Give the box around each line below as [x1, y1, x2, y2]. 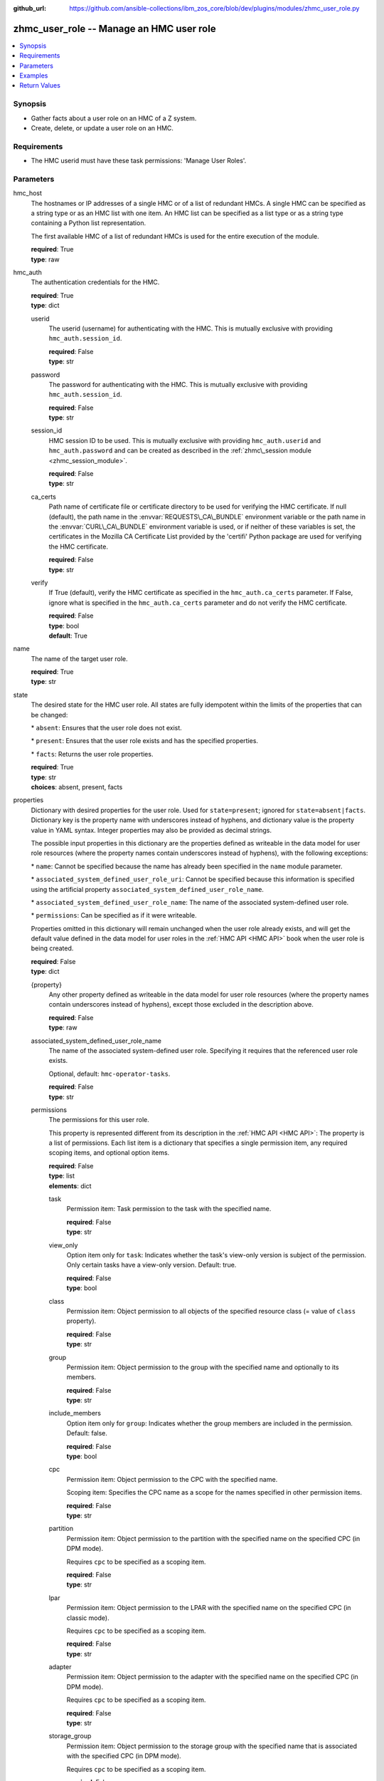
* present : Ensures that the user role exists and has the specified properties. [31, 737, 259, 745]
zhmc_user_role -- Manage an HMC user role [13, 22, 216, 35]
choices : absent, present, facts [31, 782, 123, 791]
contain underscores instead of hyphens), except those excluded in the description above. [48, 1000, 314, 1009]
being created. [31, 944, 74, 952]
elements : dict [48, 1181, 92, 1190]
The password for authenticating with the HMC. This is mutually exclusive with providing [48, 380, 308, 388]
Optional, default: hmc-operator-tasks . [48, 1069, 171, 1078]
